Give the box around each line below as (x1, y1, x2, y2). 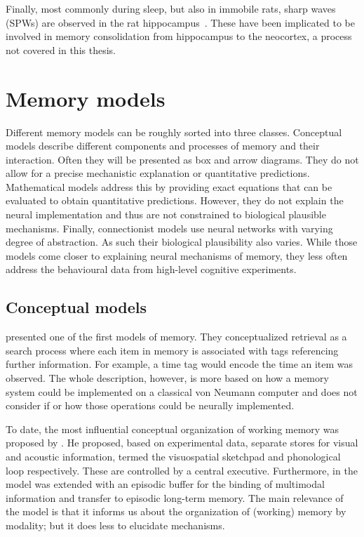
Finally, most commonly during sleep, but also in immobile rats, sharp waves (6, 1, 336, 15)
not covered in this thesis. (6, 42, 116, 57)
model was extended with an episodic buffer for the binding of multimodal (6, 477, 325, 491)
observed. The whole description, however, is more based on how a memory (6, 371, 329, 385)
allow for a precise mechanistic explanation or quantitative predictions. (6, 166, 310, 180)
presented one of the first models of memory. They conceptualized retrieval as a (6, 329, 347, 344)
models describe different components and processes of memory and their (6, 138, 320, 153)
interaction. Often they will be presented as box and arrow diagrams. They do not (6, 152, 359, 166)
